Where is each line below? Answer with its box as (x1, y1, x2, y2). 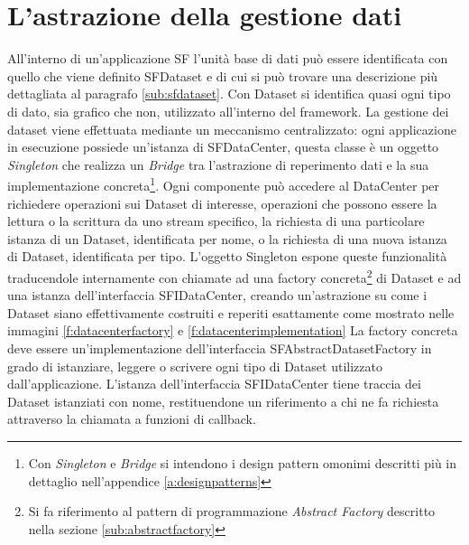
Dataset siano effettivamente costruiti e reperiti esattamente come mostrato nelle (7, 303, 455, 322)
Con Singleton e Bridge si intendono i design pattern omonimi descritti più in (28, 453, 457, 472)
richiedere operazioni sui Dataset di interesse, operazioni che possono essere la (7, 193, 437, 212)
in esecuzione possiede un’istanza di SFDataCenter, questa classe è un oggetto (7, 137, 439, 156)
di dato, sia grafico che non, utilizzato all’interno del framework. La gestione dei (7, 101, 449, 120)
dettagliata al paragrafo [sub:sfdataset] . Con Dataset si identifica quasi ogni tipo (7, 84, 451, 103)
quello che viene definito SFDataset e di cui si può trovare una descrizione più (7, 66, 438, 85)
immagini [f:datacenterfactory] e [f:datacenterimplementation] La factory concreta (7, 321, 458, 340)
